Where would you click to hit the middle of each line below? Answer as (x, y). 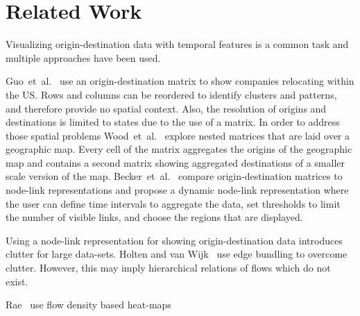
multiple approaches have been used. (83, 57)
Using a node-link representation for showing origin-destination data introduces (174, 240)
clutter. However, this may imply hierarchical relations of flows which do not (168, 268)
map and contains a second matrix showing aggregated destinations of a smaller (175, 162)
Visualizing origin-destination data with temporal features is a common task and (177, 44)
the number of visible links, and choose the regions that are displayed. (154, 217)
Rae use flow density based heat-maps (88, 305)
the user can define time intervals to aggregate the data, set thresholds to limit (173, 203)
